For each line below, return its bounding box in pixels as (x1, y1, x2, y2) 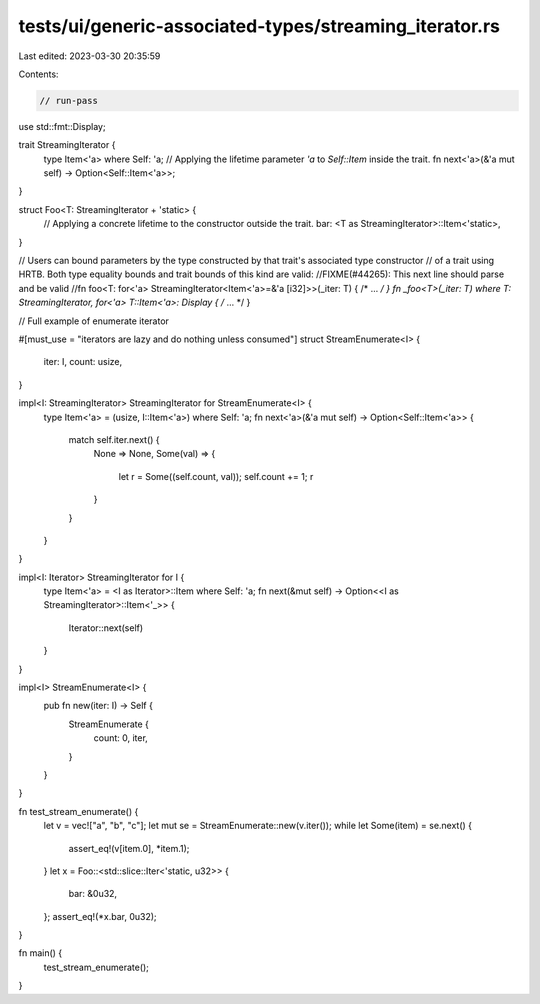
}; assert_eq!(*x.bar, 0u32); (43, 910, 157, 922)
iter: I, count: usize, (43, 356, 123, 368)
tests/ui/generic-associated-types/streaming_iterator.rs (18, 15, 500, 37)
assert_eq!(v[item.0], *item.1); (68, 842, 190, 854)
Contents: (18, 68, 59, 80)
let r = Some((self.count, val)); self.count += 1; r (118, 470, 314, 482)
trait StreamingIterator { (18, 139, 116, 151)
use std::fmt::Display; (18, 120, 106, 132)
